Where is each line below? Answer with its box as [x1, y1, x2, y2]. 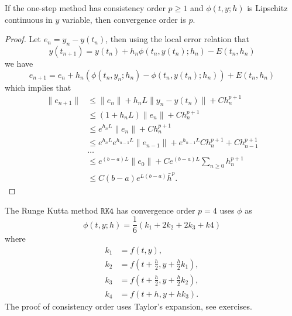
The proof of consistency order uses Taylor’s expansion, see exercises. [5, 300, 252, 312]
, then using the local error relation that [105, 33, 249, 45]
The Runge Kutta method [5, 204, 98, 216]
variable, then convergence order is [61, 13, 186, 25]
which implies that [5, 81, 71, 93]
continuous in [5, 13, 53, 25]
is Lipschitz [247, 2, 288, 13]
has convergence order [116, 204, 195, 216]
